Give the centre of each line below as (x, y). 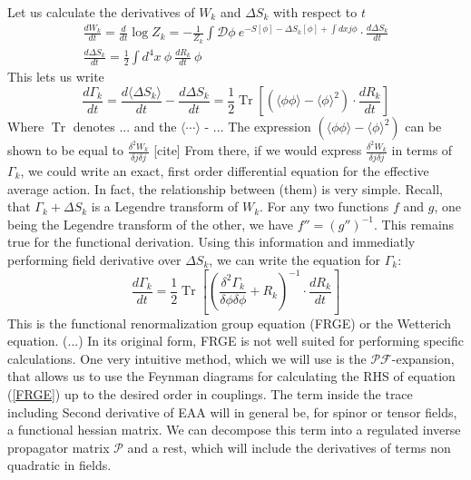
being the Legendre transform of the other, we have (151, 224)
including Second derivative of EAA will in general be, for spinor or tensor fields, (232, 411)
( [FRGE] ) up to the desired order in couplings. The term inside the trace (210, 393)
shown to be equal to (66, 150)
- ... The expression (258, 127)
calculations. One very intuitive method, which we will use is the (187, 358)
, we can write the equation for (295, 259)
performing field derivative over (94, 259)
